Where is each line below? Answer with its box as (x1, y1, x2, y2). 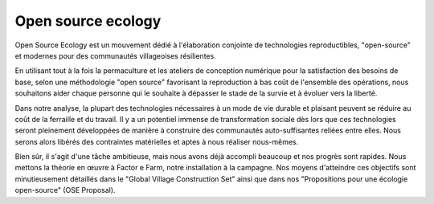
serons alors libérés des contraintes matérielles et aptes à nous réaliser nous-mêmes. (14, 137, 299, 146)
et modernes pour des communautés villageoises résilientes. (14, 51, 216, 60)
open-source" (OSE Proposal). (14, 186, 116, 195)
